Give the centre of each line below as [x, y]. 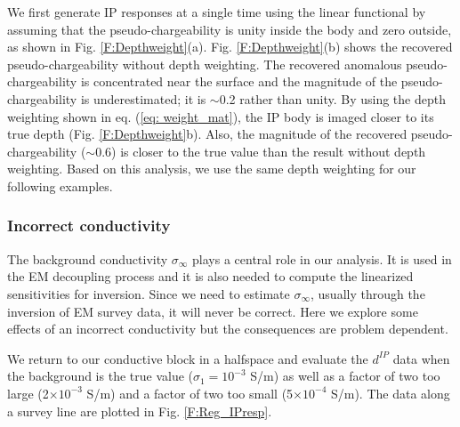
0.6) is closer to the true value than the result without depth [261, 151]
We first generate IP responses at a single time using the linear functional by [217, 12]
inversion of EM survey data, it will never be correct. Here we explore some [213, 311]
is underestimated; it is [143, 98]
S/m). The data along [390, 393]
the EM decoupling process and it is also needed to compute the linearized [210, 276]
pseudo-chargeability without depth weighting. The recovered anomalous [205, 64]
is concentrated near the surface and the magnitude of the [239, 81]
